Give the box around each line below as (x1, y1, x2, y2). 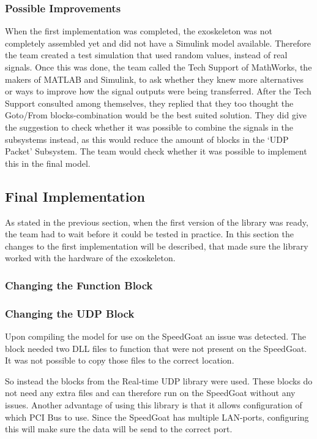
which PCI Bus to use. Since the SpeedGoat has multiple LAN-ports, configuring (5, 410, 309, 423)
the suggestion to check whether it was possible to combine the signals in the (5, 120, 294, 133)
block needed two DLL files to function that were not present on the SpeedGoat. (5, 342, 307, 354)
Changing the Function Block (5, 277, 153, 292)
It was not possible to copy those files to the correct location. (5, 354, 234, 367)
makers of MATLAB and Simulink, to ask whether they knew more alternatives (5, 72, 304, 85)
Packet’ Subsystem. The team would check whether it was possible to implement (5, 145, 307, 158)
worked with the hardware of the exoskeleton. (5, 251, 176, 264)
